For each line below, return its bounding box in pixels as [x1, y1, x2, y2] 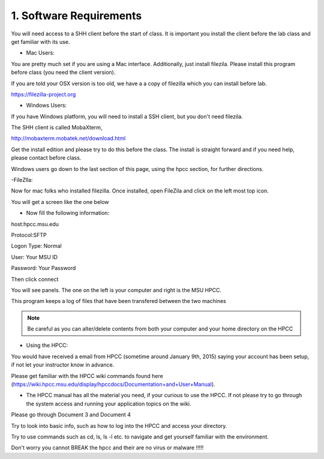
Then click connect [11, 275, 59, 283]
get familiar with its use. [11, 38, 70, 45]
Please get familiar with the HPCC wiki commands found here [11, 372, 163, 379]
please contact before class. [11, 154, 82, 161]
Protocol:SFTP [11, 231, 47, 238]
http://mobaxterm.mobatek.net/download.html [11, 135, 126, 142]
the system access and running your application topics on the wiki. [26, 400, 191, 407]
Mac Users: [26, 49, 55, 56]
